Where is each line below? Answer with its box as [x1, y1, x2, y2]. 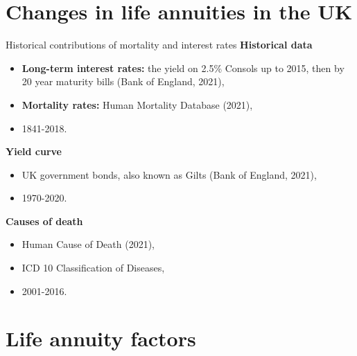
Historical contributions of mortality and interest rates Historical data [6, 37, 313, 52]
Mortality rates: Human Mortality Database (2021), [21, 97, 253, 112]
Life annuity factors [6, 324, 196, 353]
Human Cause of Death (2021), [21, 237, 155, 251]
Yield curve [6, 144, 62, 159]
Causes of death [6, 213, 83, 228]
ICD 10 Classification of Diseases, [21, 260, 165, 275]
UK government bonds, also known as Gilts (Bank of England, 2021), [21, 167, 317, 181]
